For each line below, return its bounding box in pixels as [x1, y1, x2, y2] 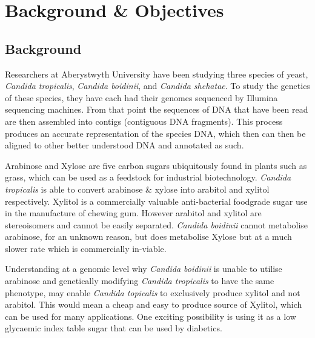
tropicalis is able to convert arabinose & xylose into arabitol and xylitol [5, 182, 270, 195]
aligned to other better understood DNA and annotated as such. [5, 139, 244, 151]
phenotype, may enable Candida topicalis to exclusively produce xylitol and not [5, 286, 300, 299]
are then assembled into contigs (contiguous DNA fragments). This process [5, 114, 283, 127]
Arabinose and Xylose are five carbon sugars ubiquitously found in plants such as [5, 159, 307, 171]
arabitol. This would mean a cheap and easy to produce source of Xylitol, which [5, 298, 302, 311]
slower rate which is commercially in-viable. [5, 242, 167, 254]
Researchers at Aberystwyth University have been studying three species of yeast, [5, 67, 308, 80]
